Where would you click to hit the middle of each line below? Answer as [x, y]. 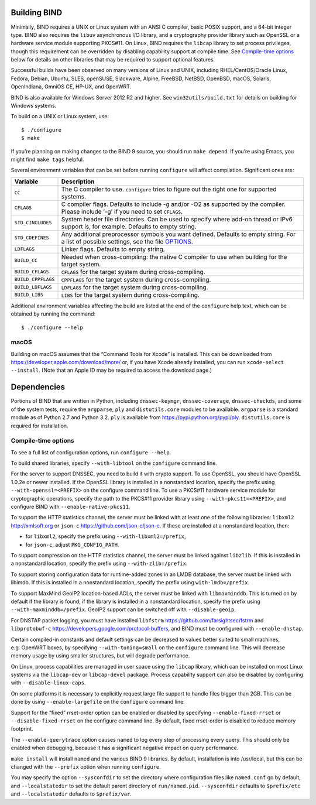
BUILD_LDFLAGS [33, 287]
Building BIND [37, 13]
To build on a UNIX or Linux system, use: [60, 117]
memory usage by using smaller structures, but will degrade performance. [100, 656]
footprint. [22, 729]
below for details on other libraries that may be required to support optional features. [113, 60]
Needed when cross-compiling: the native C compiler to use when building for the [174, 256]
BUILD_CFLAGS [32, 272]
